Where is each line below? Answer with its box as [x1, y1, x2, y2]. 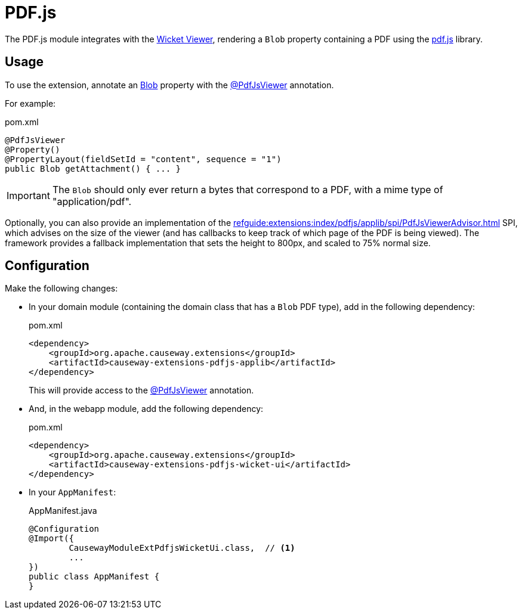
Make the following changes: [5, 283, 118, 294]
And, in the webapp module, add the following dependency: [29, 404, 264, 414]
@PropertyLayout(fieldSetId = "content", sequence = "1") [5, 154, 282, 164]
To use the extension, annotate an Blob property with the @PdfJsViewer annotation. [5, 79, 334, 90]
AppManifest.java [29, 506, 97, 516]
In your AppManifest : [29, 487, 116, 498]
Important [7, 189, 50, 201]
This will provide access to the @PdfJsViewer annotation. [29, 385, 254, 396]
